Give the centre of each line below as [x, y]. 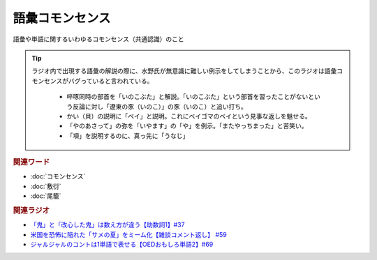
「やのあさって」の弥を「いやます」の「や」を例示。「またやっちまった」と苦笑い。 [187, 126]
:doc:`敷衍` [46, 186]
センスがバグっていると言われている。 [98, 81]
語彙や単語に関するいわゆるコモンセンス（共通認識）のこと [98, 39]
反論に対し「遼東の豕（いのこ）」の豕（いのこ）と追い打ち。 [160, 106]
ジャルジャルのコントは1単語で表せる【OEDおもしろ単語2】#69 [122, 244]
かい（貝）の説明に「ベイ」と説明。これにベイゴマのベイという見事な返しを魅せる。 [189, 116]
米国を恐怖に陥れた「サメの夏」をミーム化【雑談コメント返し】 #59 [128, 234]
